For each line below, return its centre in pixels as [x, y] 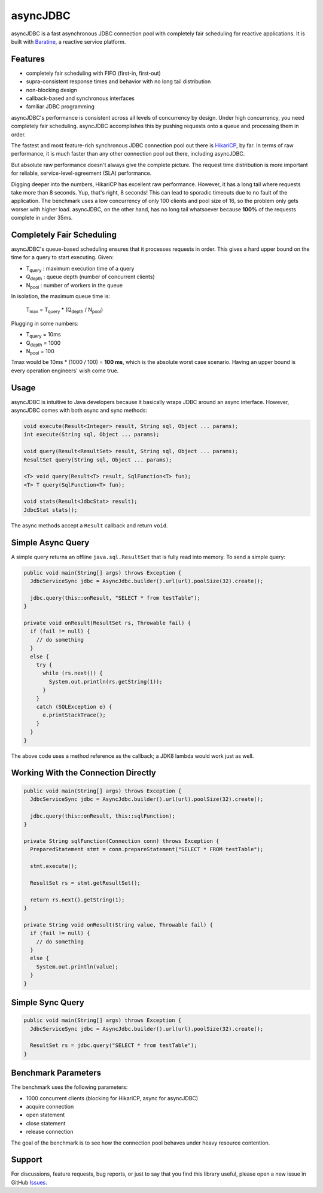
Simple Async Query [50, 543]
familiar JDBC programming [60, 107]
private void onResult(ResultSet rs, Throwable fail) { [107, 623]
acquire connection [50, 1106]
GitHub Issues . [29, 1182]
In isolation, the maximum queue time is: [61, 296]
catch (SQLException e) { [74, 707]
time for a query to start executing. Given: [62, 257]
